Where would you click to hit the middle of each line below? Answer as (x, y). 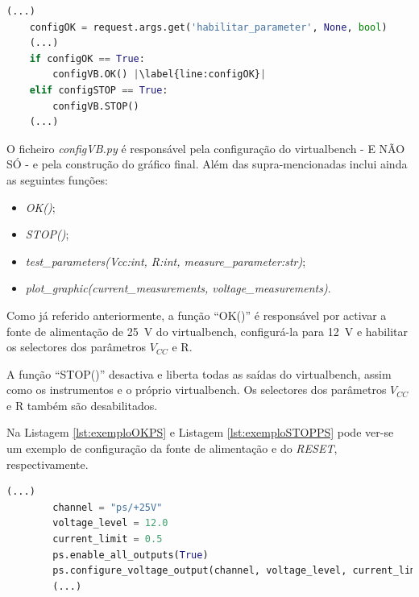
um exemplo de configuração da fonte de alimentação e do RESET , (172, 448)
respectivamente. (48, 464)
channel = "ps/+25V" (108, 507)
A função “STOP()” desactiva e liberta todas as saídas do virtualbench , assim (199, 373)
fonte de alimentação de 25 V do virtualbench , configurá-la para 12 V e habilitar (207, 331)
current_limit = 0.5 (108, 539)
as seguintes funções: (57, 179)
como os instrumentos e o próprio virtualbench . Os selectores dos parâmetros (197, 390)
